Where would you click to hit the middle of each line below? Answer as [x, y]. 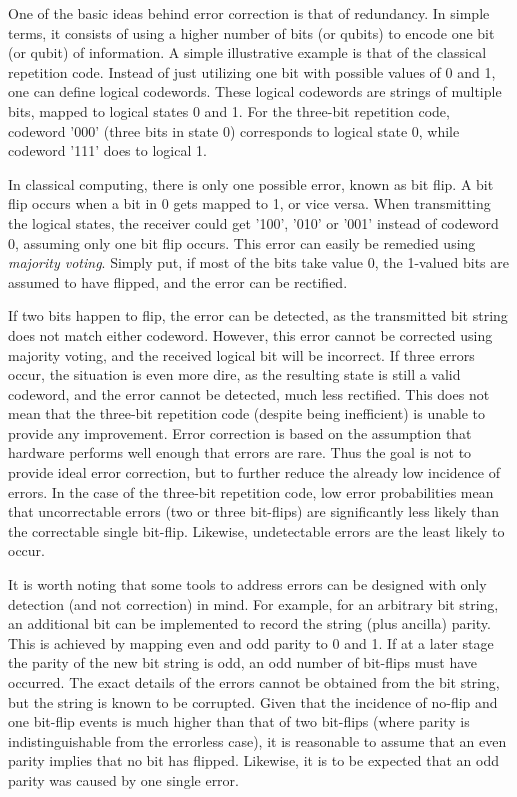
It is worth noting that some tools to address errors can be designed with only [247, 584]
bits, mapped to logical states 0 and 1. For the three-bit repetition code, [229, 110]
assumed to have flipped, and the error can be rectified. [178, 281]
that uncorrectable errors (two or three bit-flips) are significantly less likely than [254, 511]
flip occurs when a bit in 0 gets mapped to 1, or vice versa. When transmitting [249, 203]
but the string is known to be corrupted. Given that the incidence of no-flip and [253, 701]
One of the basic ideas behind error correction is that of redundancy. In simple [249, 13]
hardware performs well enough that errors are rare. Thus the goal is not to [240, 452]
